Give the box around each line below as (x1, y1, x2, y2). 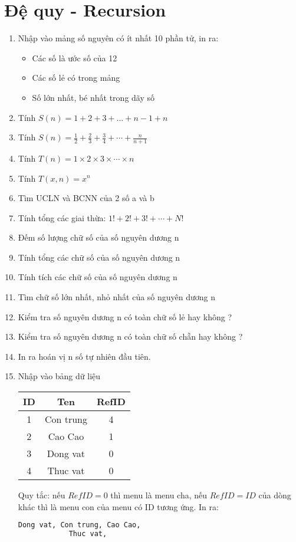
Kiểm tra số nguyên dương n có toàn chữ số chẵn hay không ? (18, 330, 243, 343)
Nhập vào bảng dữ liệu (18, 370, 101, 382)
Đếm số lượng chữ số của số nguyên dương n (18, 231, 179, 244)
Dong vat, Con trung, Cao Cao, (18, 521, 141, 530)
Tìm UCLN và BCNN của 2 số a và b (18, 192, 154, 204)
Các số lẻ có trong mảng (32, 71, 120, 84)
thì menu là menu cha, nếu (110, 489, 208, 501)
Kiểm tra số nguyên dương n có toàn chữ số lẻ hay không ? (18, 310, 232, 323)
